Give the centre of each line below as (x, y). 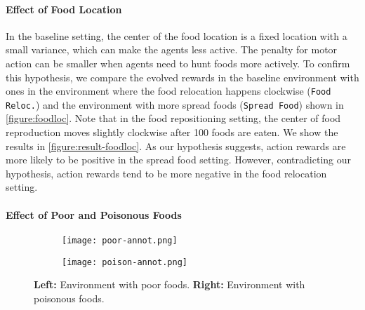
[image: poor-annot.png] (120, 240)
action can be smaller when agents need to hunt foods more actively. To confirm (178, 63)
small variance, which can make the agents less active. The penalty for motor (172, 49)
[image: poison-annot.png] (125, 262)
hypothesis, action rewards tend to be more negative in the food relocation (166, 173)
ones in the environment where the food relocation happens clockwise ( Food (168, 91)
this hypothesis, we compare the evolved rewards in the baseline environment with (182, 77)
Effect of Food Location (64, 9)
